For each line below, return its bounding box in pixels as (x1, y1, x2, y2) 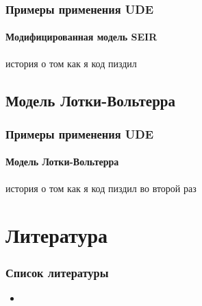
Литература (5, 221, 108, 249)
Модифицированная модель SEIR (5, 30, 157, 44)
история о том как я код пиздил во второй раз (5, 180, 197, 195)
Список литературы (5, 263, 109, 281)
